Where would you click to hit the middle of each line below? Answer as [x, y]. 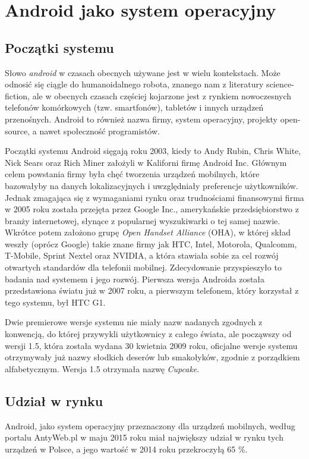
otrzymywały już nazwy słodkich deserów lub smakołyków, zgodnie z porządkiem [152, 357]
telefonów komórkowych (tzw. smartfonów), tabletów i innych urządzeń [134, 107]
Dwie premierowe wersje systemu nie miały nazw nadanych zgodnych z [134, 322]
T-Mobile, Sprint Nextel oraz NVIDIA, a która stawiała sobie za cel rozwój [142, 255]
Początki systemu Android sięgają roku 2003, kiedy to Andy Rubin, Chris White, [153, 151]
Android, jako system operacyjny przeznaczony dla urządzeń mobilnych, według [150, 425]
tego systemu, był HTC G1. [55, 302]
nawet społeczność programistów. [100, 131]
